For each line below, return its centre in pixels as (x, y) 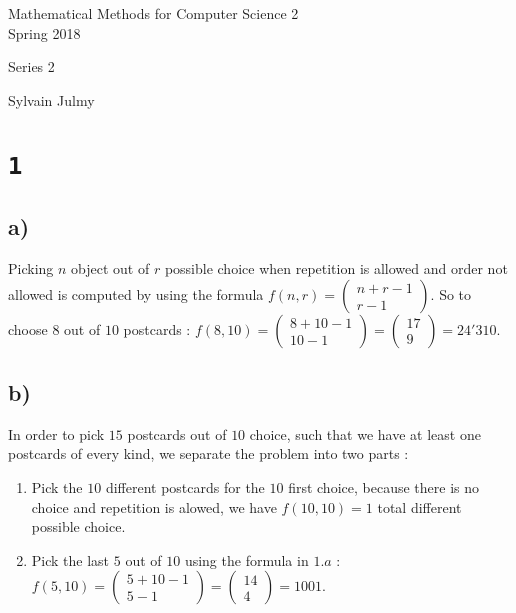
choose (28, 328)
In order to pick (56, 433)
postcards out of (177, 433)
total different (419, 506)
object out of (110, 268)
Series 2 (31, 66)
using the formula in (246, 559)
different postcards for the (185, 487)
